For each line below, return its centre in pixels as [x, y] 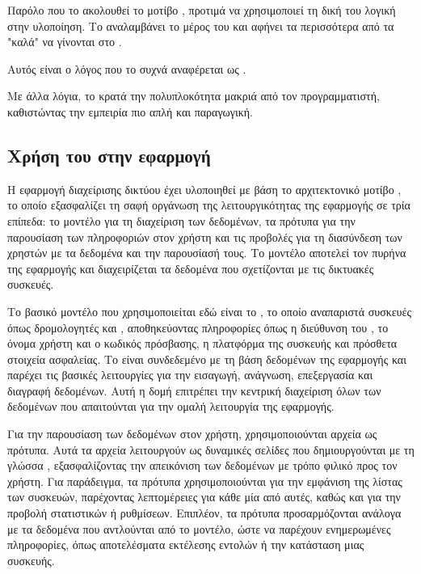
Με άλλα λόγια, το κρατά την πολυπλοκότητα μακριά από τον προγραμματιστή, [194, 96]
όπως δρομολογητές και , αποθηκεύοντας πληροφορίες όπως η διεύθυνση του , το [198, 327]
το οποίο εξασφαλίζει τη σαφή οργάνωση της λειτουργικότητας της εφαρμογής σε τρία [209, 205]
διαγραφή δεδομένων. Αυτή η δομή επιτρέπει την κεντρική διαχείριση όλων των [194, 390]
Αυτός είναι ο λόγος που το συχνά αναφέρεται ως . [127, 68]
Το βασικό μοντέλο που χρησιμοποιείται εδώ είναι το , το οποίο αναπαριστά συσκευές [209, 311]
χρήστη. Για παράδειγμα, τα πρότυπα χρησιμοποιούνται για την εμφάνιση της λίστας [205, 481]
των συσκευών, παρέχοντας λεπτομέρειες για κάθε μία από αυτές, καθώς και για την [204, 497]
